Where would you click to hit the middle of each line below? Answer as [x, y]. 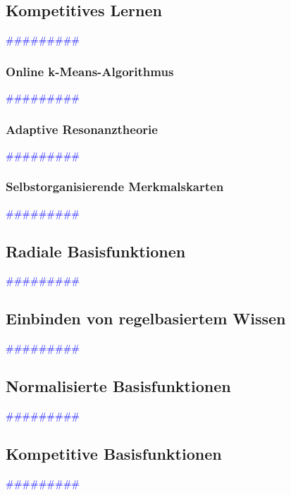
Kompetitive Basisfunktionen [114, 454]
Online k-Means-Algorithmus [90, 71]
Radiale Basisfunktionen [96, 251]
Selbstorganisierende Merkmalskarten [115, 187]
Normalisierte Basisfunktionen [118, 386]
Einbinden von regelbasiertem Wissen [146, 318]
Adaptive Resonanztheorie [82, 129]
